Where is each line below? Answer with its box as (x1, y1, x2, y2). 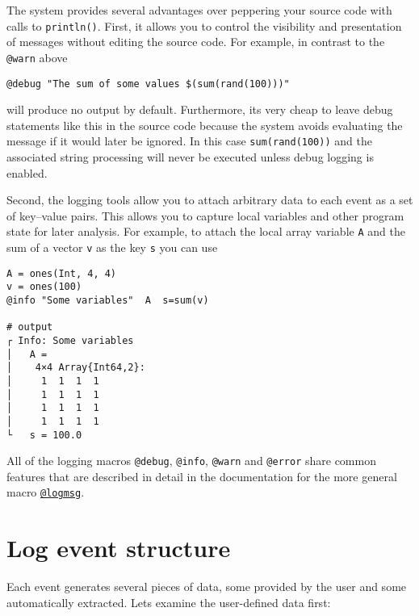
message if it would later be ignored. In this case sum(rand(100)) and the (6, 132, 372, 149)
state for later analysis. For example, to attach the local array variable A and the (6, 223, 405, 240)
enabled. (6, 164, 48, 181)
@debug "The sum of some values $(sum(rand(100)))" (6, 78, 290, 90)
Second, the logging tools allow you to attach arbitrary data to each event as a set (6, 191, 413, 208)
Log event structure (6, 531, 231, 564)
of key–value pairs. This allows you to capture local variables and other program (6, 207, 404, 224)
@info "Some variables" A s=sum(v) (6, 295, 209, 306)
